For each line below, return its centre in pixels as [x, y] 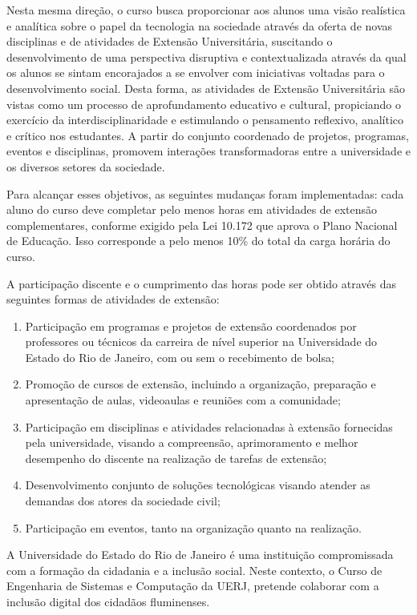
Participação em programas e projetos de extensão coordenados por [191, 326]
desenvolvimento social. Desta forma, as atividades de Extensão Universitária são [206, 88]
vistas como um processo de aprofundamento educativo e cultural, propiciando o [204, 104]
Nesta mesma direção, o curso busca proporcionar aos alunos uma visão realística [206, 10]
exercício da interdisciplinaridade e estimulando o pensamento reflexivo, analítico [205, 120]
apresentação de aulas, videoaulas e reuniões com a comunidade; [183, 400]
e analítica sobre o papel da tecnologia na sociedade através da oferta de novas [200, 25]
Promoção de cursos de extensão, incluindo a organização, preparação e [200, 384]
